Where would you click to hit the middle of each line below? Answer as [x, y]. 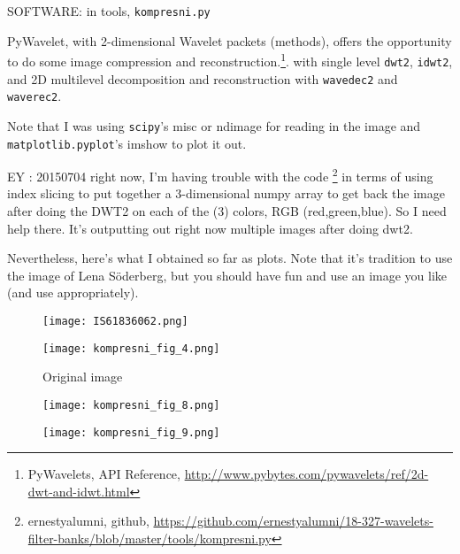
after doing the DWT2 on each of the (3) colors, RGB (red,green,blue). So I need [227, 211]
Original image [83, 377]
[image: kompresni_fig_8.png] [131, 405]
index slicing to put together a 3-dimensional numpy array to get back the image [226, 193]
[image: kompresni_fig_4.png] [131, 348]
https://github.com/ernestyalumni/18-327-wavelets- [293, 521]
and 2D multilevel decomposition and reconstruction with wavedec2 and [203, 78]
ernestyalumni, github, [88, 521]
